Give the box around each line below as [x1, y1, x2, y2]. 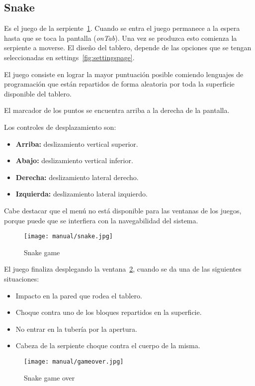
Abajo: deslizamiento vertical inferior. [15, 155, 133, 166]
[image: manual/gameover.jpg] [24, 358, 124, 365]
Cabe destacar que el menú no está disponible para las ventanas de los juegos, [4, 205, 242, 215]
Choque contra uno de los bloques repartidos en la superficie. [15, 307, 202, 317]
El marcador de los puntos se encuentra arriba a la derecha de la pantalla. [4, 105, 230, 115]
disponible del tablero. [4, 88, 72, 98]
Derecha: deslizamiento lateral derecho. [15, 172, 139, 182]
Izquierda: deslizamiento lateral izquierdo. [15, 189, 148, 199]
